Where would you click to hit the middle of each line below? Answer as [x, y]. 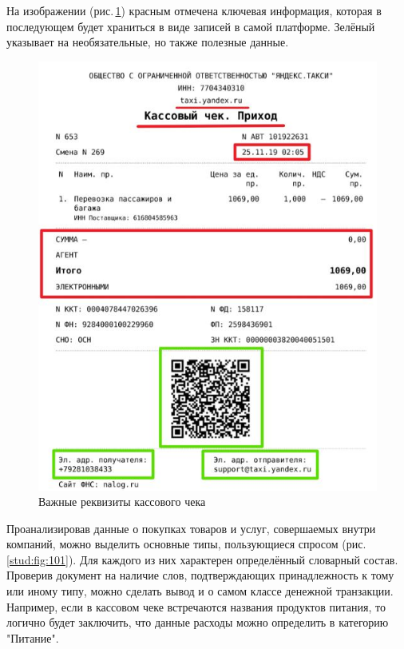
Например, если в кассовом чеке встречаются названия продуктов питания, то [196, 606]
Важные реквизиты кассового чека [122, 502]
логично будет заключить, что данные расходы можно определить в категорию [198, 622]
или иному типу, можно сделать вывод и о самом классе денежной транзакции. [200, 591]
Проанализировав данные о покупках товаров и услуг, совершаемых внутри [191, 528]
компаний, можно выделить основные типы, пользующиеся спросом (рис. [186, 544]
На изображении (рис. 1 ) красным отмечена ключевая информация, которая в [194, 10]
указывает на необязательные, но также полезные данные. [148, 42]
